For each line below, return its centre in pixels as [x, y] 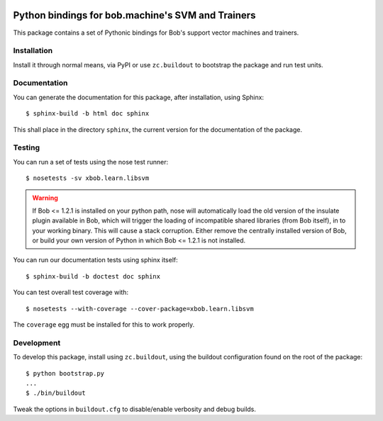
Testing [27, 147]
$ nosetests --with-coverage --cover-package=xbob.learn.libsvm [140, 309]
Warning [45, 198]
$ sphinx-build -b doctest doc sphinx [93, 276]
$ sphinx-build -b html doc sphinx [88, 114]
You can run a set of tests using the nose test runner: [91, 162]
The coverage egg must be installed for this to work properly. [104, 325]
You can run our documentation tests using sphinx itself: [95, 260]
